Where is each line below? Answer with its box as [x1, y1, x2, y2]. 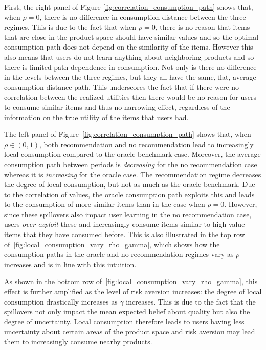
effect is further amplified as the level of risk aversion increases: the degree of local [4, 286, 262, 297]
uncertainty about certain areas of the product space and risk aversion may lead [4, 326, 255, 337]
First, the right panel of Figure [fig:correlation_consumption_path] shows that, [4, 2, 253, 12]
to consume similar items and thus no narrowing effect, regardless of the [4, 101, 230, 112]
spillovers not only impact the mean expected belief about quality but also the [4, 306, 250, 317]
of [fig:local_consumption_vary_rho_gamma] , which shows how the [4, 239, 220, 249]
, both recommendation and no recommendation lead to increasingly [39, 138, 254, 149]
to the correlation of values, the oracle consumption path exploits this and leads [4, 189, 255, 199]
